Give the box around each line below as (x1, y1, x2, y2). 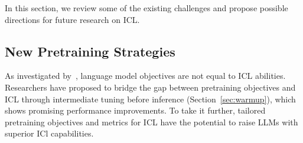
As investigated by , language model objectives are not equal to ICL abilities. (5, 69, 286, 82)
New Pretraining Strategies (5, 42, 175, 60)
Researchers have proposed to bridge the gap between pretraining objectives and (5, 81, 296, 93)
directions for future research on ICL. (5, 13, 140, 25)
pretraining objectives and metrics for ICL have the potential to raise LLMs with (5, 115, 298, 128)
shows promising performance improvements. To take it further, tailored (5, 104, 266, 117)
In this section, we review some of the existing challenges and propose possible (5, 2, 288, 14)
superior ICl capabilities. (5, 127, 94, 139)
